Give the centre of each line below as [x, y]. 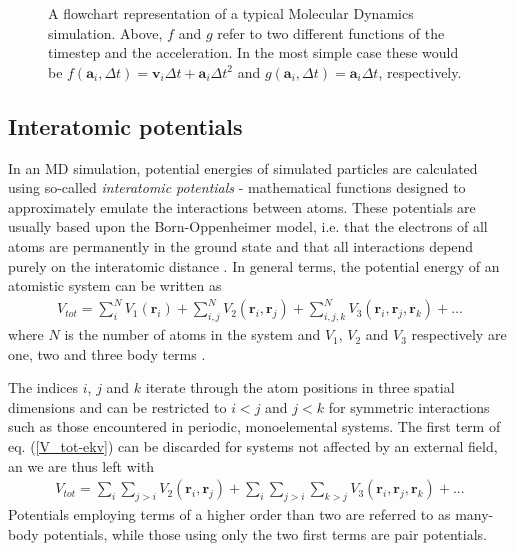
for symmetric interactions [409, 406]
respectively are [459, 334]
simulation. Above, [105, 32]
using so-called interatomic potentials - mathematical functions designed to [237, 187]
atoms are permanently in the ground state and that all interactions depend [241, 245]
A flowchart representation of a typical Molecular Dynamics [231, 13]
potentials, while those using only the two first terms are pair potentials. [265, 533]
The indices [43, 387]
